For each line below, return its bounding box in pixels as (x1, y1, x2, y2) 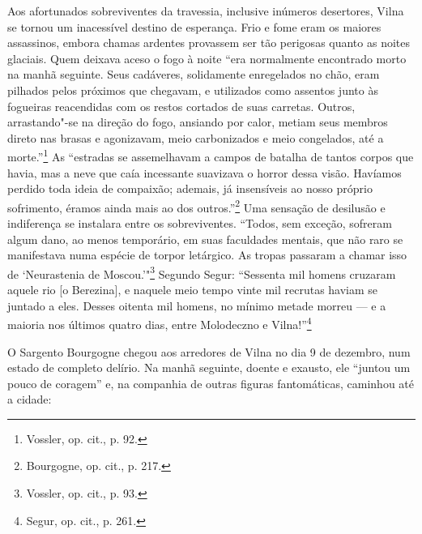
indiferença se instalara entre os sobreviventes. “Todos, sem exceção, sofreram (7, 215, 392, 232)
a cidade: (7, 391, 52, 408)
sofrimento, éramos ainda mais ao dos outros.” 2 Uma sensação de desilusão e (7, 196, 386, 216)
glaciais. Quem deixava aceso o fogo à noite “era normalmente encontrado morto (7, 49, 407, 66)
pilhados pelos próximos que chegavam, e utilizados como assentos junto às (7, 81, 378, 98)
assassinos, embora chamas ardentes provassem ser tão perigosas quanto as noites (7, 34, 411, 51)
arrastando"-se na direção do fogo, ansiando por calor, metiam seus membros (7, 113, 388, 130)
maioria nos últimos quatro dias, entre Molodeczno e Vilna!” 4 (7, 314, 312, 332)
